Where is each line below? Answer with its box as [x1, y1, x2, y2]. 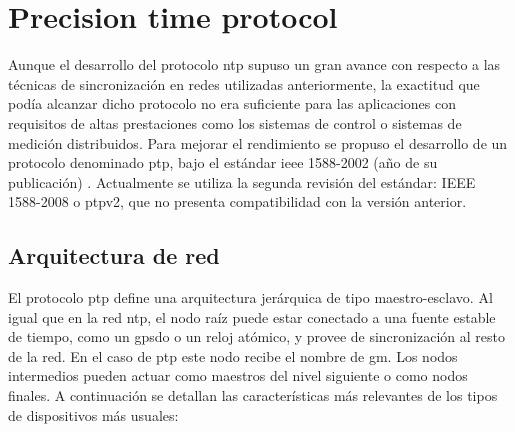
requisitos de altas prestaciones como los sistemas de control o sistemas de [8, 112, 462, 133]
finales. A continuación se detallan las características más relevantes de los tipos [8, 385, 498, 406]
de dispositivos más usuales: [8, 404, 179, 425]
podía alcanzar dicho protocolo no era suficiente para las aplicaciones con [8, 93, 456, 114]
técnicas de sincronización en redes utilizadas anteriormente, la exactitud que [8, 73, 480, 94]
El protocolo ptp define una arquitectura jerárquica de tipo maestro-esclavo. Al [8, 287, 493, 308]
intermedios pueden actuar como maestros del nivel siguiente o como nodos [8, 365, 468, 386]
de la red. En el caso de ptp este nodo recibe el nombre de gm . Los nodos [8, 345, 458, 366]
